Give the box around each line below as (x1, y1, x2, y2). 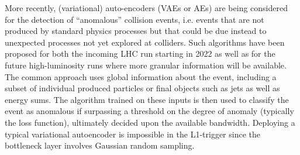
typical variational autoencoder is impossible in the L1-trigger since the (5, 128, 260, 140)
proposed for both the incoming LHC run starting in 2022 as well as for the (5, 47, 275, 60)
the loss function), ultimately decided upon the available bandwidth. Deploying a (5, 116, 295, 128)
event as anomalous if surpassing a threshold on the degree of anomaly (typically (5, 105, 294, 117)
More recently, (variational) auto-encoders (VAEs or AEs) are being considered (5, 2, 288, 13)
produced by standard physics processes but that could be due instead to (5, 25, 267, 37)
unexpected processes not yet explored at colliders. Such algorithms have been (5, 36, 285, 48)
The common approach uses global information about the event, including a (5, 70, 277, 82)
